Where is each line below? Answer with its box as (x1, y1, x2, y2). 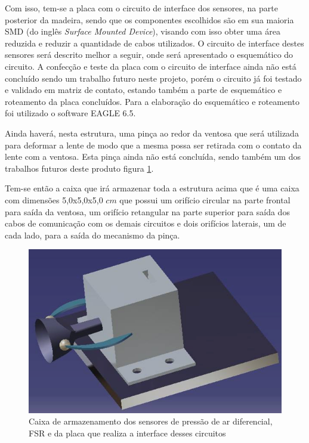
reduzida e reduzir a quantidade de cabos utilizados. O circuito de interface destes (5, 36, 304, 49)
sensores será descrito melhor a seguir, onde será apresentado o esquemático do (5, 48, 293, 61)
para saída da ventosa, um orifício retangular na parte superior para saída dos (5, 205, 290, 218)
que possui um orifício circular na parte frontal (119, 193, 291, 206)
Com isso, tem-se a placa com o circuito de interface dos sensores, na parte (5, 2, 278, 14)
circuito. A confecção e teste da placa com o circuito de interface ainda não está (5, 60, 296, 72)
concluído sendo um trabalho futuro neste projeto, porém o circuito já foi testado (5, 72, 302, 84)
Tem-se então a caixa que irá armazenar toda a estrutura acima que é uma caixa (5, 182, 299, 194)
